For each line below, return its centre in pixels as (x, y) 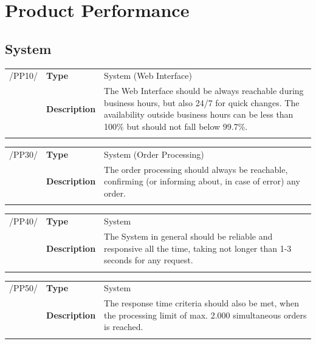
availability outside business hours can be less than (199, 114)
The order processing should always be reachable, (196, 169)
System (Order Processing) (154, 154)
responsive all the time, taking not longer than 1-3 (198, 248)
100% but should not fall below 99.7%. (176, 126)
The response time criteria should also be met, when (201, 303)
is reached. (124, 327)
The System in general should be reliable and (188, 236)
